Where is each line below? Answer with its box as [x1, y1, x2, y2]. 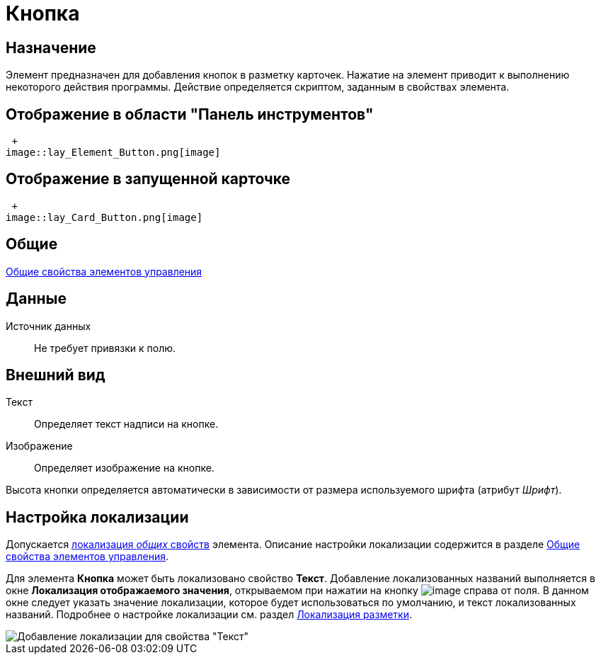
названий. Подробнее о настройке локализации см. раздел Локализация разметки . [6, 608, 412, 621]
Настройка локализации [6, 508, 189, 526]
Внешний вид [6, 365, 105, 384]
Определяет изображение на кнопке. [34, 462, 214, 474]
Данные [6, 290, 67, 308]
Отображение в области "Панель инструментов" [6, 105, 374, 123]
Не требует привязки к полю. [34, 341, 176, 354]
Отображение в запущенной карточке [6, 170, 291, 188]
